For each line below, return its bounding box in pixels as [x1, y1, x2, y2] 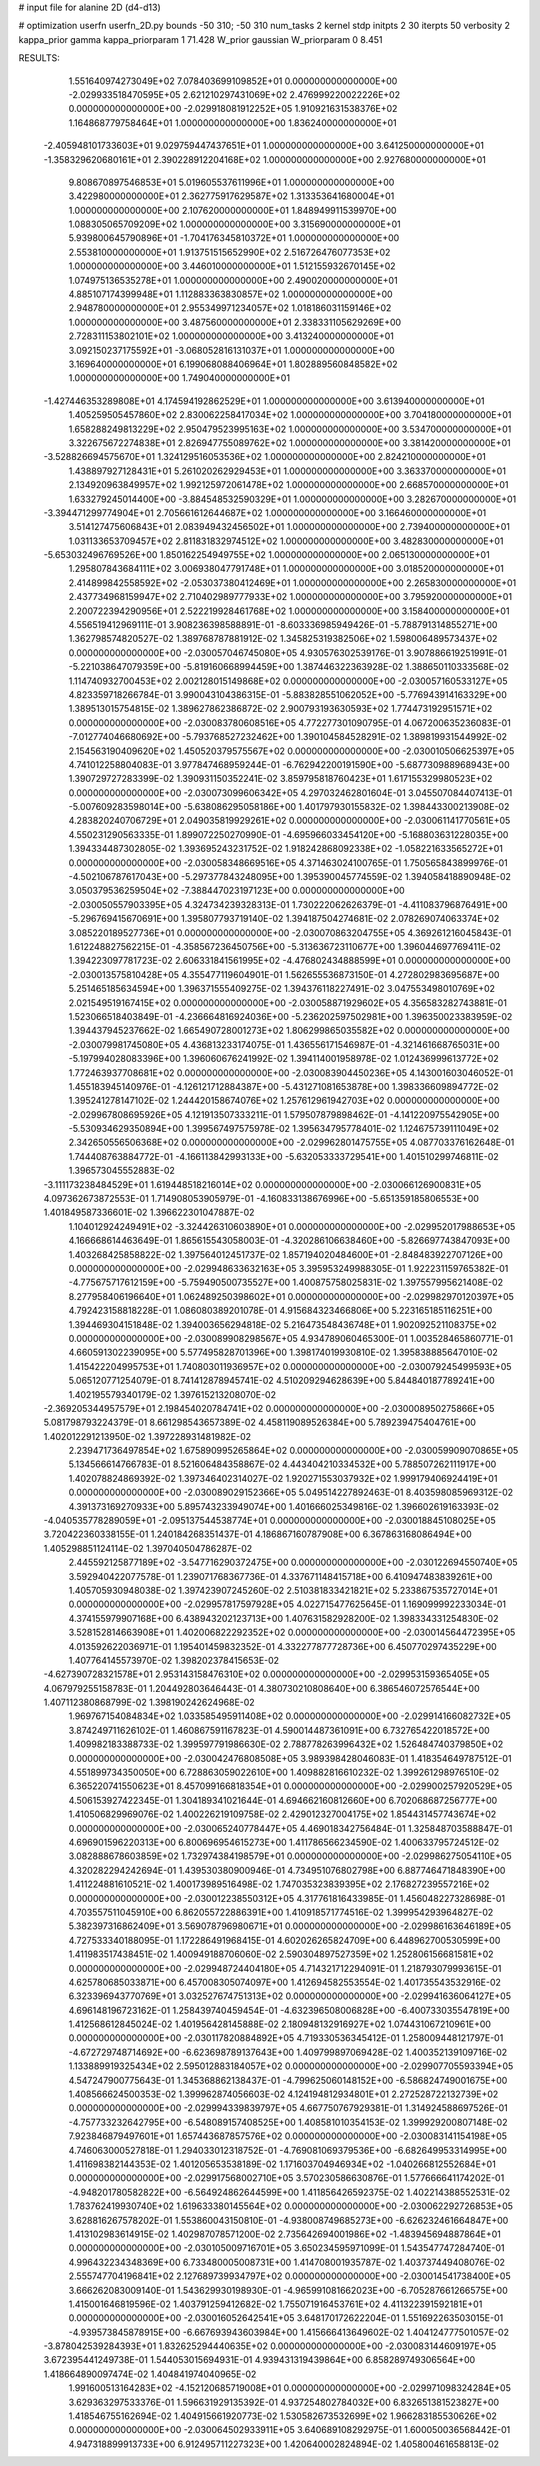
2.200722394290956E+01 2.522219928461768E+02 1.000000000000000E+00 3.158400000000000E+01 [68, 605, 510, 617]
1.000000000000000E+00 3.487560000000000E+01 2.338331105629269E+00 [68, 316, 402, 328]
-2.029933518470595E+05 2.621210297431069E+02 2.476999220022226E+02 [68, 88, 400, 100]
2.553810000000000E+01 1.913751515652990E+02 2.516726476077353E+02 [68, 246, 391, 258]
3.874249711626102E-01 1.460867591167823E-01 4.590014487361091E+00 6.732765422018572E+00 [68, 1724, 490, 1736]
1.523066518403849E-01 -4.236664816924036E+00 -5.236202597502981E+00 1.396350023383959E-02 [68, 1010, 513, 1022]
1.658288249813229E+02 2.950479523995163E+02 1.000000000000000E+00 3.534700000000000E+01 [68, 423, 512, 435]
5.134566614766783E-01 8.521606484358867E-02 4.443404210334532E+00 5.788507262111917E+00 [68, 1458, 497, 1470]
